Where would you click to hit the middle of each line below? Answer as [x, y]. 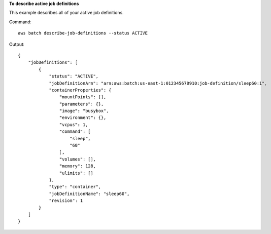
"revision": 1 [66, 201]
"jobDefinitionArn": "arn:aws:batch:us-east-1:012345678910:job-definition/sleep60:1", [158, 83]
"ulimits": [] [76, 173]
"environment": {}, [83, 118]
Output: [17, 44]
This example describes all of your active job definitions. [67, 13]
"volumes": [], [78, 159]
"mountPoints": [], [83, 97]
